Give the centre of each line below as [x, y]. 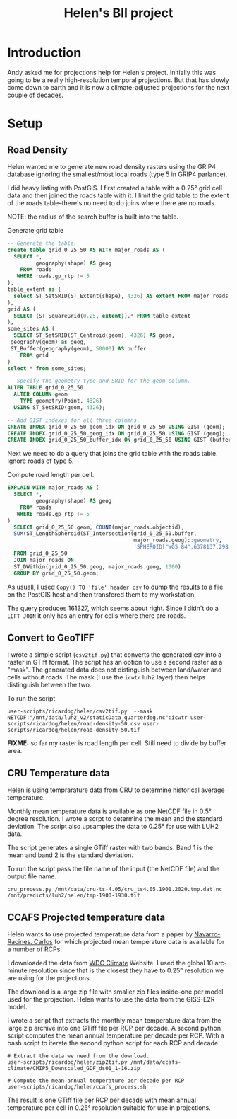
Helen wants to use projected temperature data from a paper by [100, 934]
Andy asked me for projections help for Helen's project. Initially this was [112, 72]
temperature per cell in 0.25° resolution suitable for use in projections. [109, 1108]
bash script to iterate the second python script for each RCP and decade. [114, 1043]
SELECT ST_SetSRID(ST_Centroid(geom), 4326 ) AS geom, [94, 335]
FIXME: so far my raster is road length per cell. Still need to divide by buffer [117, 743]
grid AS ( [22, 309]
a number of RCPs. [35, 949]
